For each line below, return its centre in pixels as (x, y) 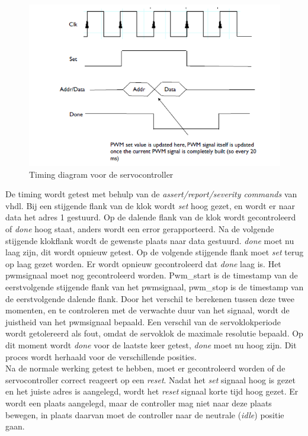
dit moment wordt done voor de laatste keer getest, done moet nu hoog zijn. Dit (151, 344)
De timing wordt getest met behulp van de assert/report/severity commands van (151, 194)
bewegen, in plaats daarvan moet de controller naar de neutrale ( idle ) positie (145, 414)
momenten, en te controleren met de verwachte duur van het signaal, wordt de (147, 310)
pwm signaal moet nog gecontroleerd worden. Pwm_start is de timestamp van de (152, 275)
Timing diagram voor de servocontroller (101, 174)
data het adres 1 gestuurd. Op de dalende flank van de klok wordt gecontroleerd (151, 217)
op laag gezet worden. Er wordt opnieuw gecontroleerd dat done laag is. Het (143, 263)
